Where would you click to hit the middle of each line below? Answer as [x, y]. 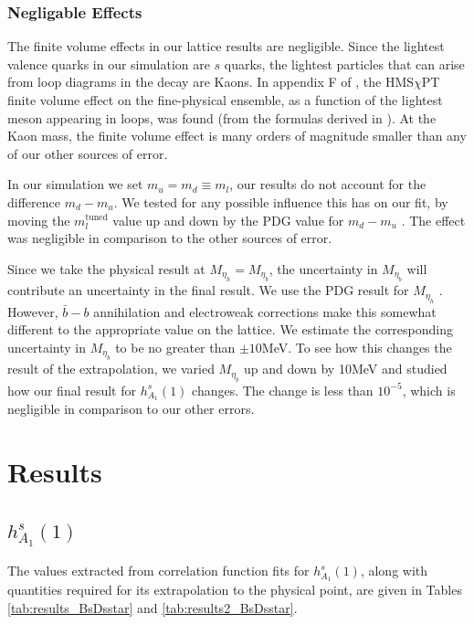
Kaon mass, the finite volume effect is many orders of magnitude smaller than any [237, 136]
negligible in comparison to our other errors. [131, 409]
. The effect [433, 220]
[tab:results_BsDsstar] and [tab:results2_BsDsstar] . [153, 607]
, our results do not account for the [328, 184]
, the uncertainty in [323, 268]
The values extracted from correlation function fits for [158, 571]
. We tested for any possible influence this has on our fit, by [281, 201]
